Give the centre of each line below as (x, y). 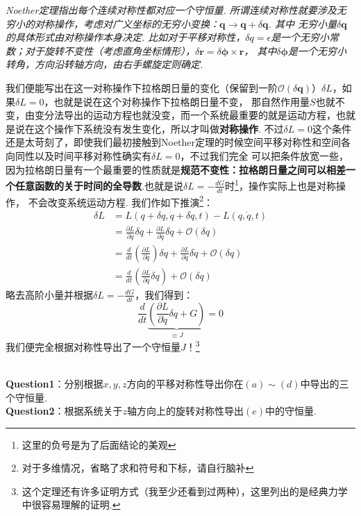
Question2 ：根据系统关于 (64, 411)
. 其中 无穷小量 (302, 23)
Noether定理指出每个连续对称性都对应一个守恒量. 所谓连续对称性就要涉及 (171, 10)
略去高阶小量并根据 (49, 294)
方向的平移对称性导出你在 (185, 383)
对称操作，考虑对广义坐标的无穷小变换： (127, 23)
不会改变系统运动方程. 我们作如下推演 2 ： (121, 201)
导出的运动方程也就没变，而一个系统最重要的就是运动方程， (200, 115)
